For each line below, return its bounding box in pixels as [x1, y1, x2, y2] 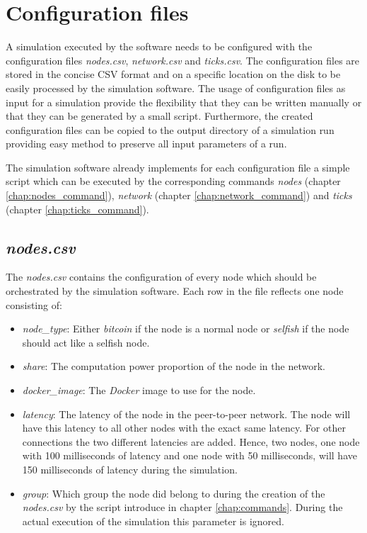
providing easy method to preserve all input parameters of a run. [6, 136, 287, 151]
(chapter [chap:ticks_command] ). [6, 201, 149, 216]
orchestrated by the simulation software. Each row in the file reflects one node [6, 284, 344, 298]
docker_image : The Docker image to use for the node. [22, 383, 256, 398]
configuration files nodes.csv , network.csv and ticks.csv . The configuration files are [6, 52, 360, 67]
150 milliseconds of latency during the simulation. [22, 461, 238, 476]
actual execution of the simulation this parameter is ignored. [22, 513, 284, 528]
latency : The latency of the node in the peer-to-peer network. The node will [22, 406, 351, 421]
